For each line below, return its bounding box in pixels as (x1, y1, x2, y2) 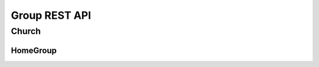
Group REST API (11, 9, 92, 22)
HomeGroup (11, 45, 57, 55)
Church (11, 26, 41, 36)
